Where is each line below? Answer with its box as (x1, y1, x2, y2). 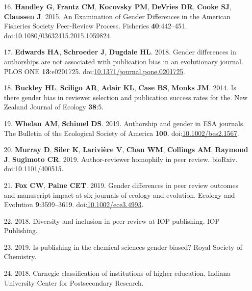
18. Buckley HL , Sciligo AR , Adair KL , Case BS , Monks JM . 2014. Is (4, 82, 236, 93)
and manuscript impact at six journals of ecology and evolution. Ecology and (4, 189, 235, 200)
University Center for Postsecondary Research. (4, 277, 144, 288)
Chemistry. (4, 251, 37, 262)
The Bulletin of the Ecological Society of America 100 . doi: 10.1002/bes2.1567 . (4, 128, 239, 138)
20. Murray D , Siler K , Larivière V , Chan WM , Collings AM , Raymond (4, 144, 249, 155)
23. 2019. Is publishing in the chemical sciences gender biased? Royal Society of (4, 241, 242, 252)
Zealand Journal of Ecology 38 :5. (4, 102, 104, 112)
